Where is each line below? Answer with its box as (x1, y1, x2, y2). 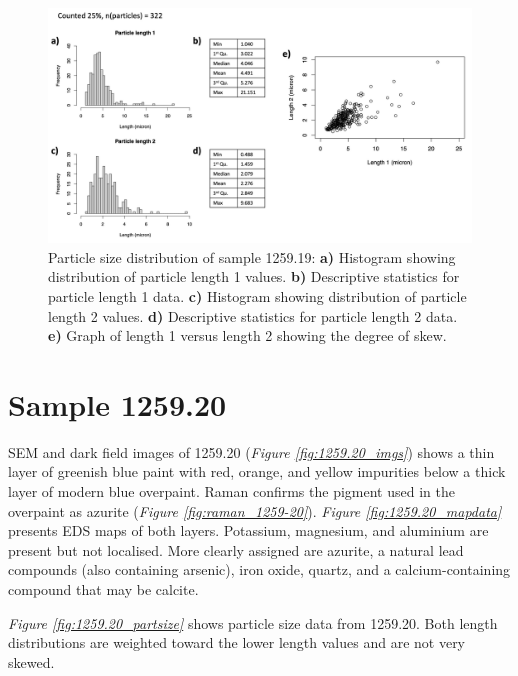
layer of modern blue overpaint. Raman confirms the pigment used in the (8, 481, 455, 502)
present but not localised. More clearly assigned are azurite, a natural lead (8, 539, 464, 560)
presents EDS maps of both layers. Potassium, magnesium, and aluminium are (8, 520, 489, 541)
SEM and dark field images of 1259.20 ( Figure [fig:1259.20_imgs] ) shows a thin (8, 441, 495, 462)
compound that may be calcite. (8, 579, 199, 600)
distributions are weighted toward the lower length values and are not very (8, 632, 466, 653)
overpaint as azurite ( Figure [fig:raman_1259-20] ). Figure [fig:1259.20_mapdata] (8, 500, 502, 521)
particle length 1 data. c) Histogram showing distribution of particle (48, 285, 467, 306)
